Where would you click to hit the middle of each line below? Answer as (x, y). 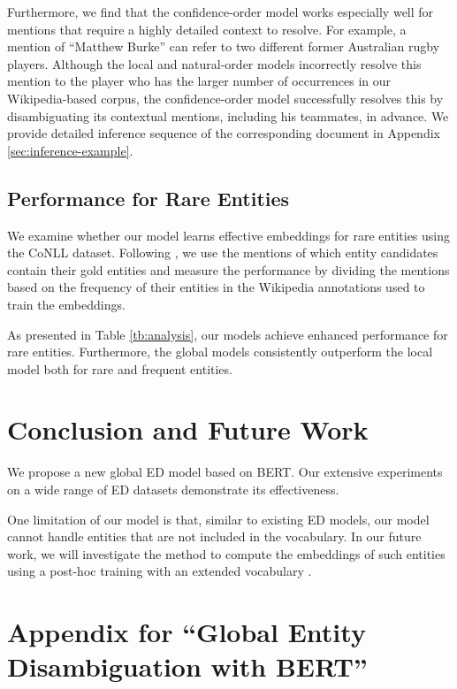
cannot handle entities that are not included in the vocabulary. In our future (214, 536)
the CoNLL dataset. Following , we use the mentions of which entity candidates (223, 253)
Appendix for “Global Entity (187, 632)
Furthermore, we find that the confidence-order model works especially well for (221, 11)
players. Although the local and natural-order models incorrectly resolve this (214, 63)
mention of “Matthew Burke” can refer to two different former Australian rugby (224, 46)
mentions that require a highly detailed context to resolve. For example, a (207, 29)
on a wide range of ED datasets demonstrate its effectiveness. (173, 490)
